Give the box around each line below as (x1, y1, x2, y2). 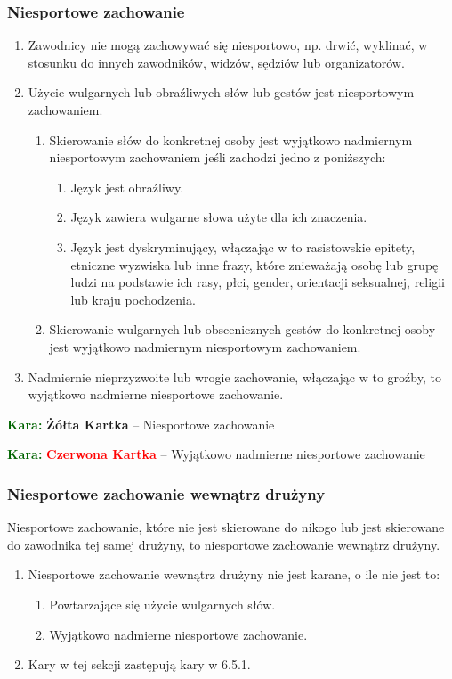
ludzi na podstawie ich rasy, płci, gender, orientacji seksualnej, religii (70, 273, 445, 291)
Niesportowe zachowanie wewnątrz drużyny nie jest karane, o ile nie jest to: (28, 565, 440, 584)
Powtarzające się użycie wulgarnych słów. (49, 594, 276, 613)
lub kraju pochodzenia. (70, 290, 196, 308)
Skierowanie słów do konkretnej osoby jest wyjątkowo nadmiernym (49, 130, 413, 149)
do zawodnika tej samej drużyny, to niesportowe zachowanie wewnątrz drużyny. (7, 535, 440, 553)
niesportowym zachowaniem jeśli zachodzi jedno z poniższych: (49, 148, 386, 167)
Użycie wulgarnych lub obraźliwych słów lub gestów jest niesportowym (28, 83, 415, 102)
